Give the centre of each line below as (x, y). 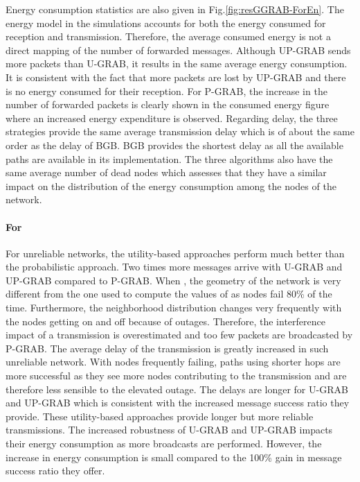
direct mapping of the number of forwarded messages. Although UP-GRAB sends (178, 50)
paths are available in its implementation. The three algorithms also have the (169, 158)
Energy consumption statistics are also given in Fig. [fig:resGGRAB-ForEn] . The (175, 9)
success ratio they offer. (55, 471)
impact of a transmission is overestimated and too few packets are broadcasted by (179, 335)
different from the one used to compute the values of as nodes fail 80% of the (169, 294)
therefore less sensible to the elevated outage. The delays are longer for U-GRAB (177, 389)
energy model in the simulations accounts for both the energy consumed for (166, 23)
